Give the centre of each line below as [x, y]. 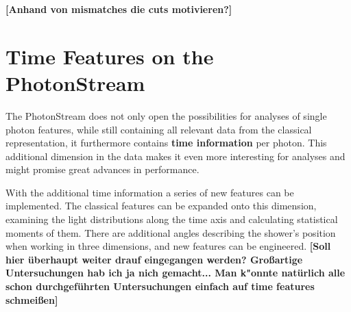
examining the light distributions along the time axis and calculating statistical [172, 219]
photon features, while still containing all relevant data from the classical [159, 129]
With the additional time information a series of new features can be [150, 192]
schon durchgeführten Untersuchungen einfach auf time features [160, 286]
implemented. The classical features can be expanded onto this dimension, [161, 206]
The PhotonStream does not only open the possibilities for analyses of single [166, 115]
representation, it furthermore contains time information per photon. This [166, 143]
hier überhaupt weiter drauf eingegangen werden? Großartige [154, 259]
